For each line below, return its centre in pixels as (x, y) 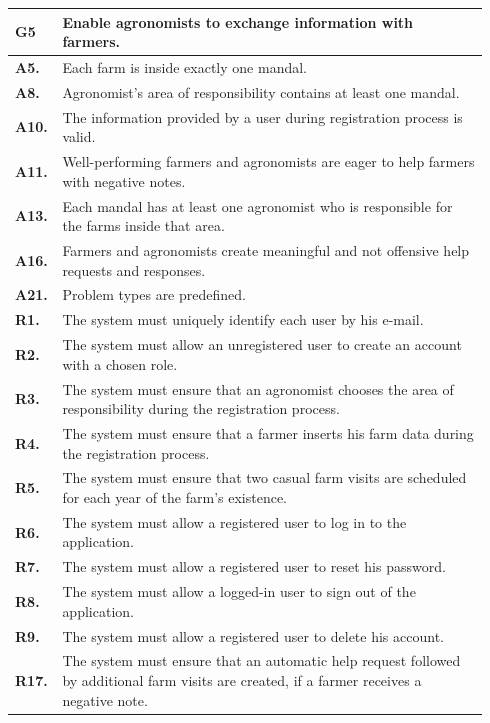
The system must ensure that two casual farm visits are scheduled (264, 477)
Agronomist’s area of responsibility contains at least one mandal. (261, 91)
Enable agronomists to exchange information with (238, 21)
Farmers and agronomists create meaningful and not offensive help (266, 249)
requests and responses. (134, 269)
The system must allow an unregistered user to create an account (262, 344)
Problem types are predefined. (154, 294)
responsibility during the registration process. (201, 408)
